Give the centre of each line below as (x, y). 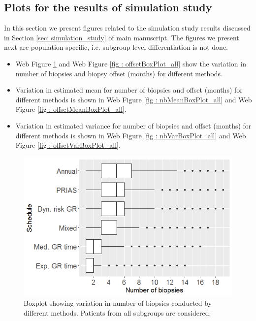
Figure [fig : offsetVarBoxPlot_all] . (68, 145)
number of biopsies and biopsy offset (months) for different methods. (119, 73)
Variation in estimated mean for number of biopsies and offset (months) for (129, 90)
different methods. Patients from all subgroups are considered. (117, 312)
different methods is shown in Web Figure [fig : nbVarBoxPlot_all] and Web (131, 135)
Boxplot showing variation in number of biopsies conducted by (118, 303)
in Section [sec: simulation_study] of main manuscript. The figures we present (122, 37)
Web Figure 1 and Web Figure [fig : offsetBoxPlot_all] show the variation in (131, 63)
